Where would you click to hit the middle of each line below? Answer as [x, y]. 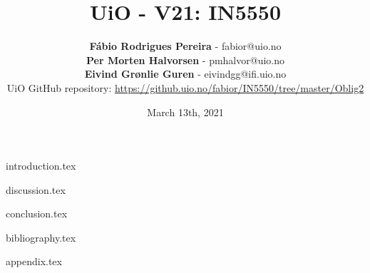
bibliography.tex [41, 237]
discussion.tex [36, 189]
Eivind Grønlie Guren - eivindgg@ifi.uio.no [185, 74]
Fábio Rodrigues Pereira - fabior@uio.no [185, 46]
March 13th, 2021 [185, 112]
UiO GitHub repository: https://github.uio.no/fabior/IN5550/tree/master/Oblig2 [185, 87]
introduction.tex [41, 166]
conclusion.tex [37, 213]
